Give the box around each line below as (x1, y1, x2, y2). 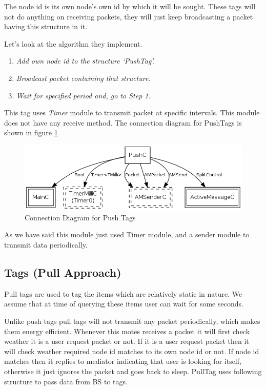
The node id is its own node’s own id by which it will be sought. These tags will (4, 1, 256, 11)
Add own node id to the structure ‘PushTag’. (16, 55, 155, 66)
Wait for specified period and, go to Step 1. (16, 90, 151, 100)
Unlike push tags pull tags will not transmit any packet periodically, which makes (4, 315, 260, 326)
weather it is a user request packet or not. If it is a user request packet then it (4, 336, 249, 346)
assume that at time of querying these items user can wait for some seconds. (4, 298, 243, 309)
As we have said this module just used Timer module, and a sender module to (4, 229, 250, 240)
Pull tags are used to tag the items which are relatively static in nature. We (4, 288, 242, 299)
